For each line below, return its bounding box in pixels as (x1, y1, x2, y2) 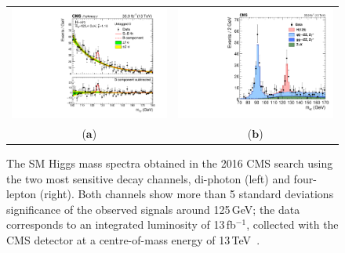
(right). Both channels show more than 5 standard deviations (39, 186, 334, 202)
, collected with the (246, 216, 339, 233)
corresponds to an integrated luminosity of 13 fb (6, 216, 236, 233)
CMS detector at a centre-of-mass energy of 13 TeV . (6, 231, 260, 248)
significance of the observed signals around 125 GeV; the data (6, 201, 300, 217)
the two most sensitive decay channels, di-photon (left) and (6, 170, 290, 186)
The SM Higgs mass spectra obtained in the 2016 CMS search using (6, 154, 333, 171)
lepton (6, 186, 37, 202)
